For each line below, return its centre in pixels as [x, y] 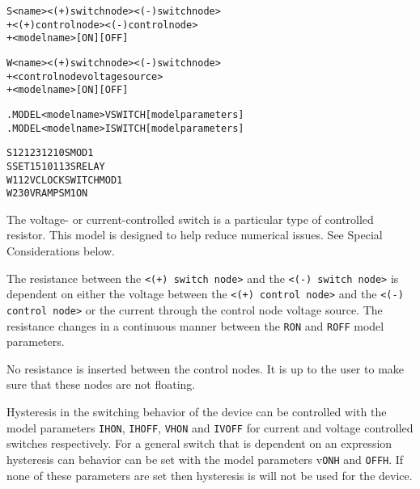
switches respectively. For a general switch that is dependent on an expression [199, 443]
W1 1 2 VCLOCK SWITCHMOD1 [65, 180]
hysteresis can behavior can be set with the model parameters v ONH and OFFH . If [205, 459]
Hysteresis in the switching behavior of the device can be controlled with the [197, 412]
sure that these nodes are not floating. [101, 384]
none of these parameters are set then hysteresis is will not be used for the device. [210, 475]
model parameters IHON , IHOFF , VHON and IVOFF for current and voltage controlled [210, 427]
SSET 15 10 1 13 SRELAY [56, 166]
